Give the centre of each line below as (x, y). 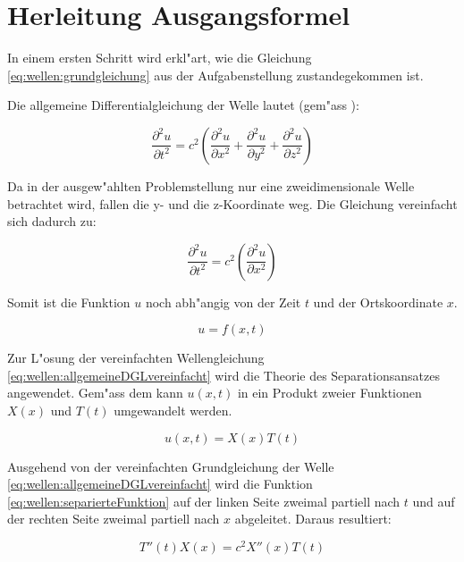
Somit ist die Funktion (69, 302)
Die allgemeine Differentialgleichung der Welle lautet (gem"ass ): (183, 105)
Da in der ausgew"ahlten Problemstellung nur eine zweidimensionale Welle (211, 185)
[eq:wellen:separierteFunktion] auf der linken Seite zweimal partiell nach (204, 501)
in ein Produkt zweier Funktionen (329, 393)
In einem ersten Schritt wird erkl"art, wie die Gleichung (160, 58)
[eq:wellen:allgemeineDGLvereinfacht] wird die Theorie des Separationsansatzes (224, 375)
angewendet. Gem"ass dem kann (95, 393)
